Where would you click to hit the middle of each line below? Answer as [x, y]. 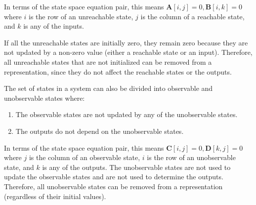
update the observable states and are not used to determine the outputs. [114, 177]
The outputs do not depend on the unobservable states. [100, 131]
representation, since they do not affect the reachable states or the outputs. [118, 71]
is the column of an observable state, [85, 157]
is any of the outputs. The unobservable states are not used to [136, 167]
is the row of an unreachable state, [81, 16]
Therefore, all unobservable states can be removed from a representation [113, 186]
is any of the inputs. [54, 26]
